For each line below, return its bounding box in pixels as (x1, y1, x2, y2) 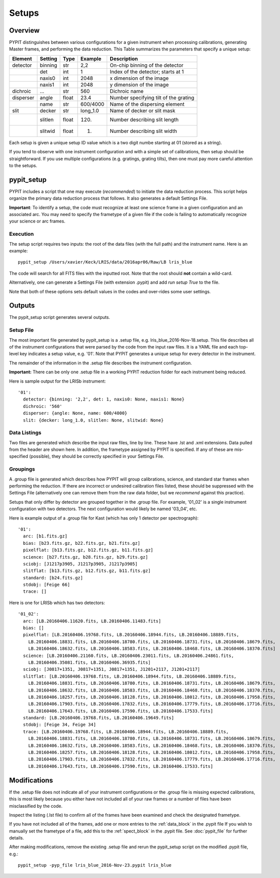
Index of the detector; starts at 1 (110, 68, 184, 75)
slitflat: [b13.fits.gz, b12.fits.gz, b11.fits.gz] (23, 568, 151, 573)
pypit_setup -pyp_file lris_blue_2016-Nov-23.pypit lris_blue (18, 863, 172, 868)
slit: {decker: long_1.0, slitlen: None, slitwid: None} (23, 417, 164, 423)
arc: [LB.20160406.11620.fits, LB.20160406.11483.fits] (23, 618, 161, 624)
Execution (9, 230, 34, 237)
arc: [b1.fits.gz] (23, 533, 68, 539)
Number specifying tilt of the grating (110, 94, 195, 101)
